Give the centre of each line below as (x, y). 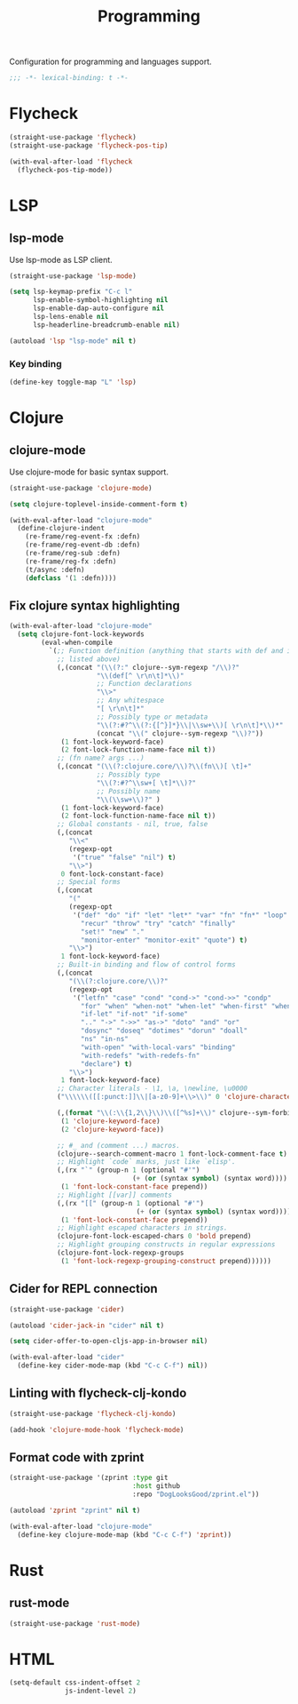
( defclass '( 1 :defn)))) (71, 578)
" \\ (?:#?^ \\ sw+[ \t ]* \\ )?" (146, 783)
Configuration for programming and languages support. (111, 62)
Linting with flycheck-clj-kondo (98, 1393)
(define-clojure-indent (61, 529)
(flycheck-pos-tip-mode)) (65, 170)
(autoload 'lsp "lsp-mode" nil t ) (73, 341)
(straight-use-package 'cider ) (67, 1309)
